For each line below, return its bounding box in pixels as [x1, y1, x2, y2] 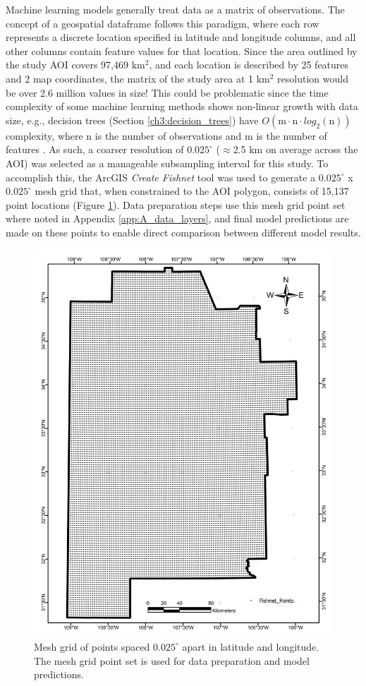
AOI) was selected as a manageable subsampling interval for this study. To [6, 155, 329, 170]
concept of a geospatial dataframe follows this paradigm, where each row [6, 16, 319, 30]
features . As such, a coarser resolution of [6, 142, 184, 157]
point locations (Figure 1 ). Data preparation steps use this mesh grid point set [6, 197, 346, 212]
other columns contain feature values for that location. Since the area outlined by [6, 43, 358, 58]
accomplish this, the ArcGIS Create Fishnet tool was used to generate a [6, 169, 316, 184]
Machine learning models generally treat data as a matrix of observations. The [6, 2, 345, 16]
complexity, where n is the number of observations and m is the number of [6, 128, 327, 143]
